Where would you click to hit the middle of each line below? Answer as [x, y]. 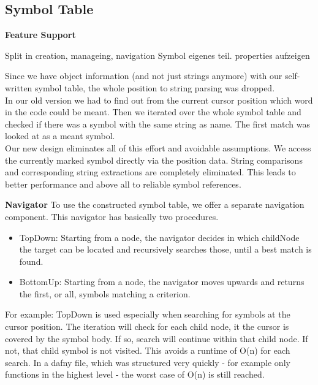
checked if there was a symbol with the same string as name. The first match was [157, 124]
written [19, 87]
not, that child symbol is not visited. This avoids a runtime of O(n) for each [148, 350]
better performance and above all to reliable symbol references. [123, 184]
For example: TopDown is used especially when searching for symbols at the [148, 314]
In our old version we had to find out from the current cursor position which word [159, 100]
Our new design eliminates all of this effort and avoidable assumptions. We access [158, 147]
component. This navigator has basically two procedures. [112, 216]
